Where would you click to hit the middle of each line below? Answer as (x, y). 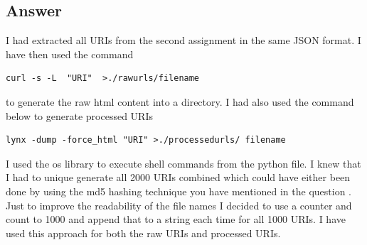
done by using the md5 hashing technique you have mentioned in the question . (179, 191)
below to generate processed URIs (79, 115)
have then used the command (70, 54)
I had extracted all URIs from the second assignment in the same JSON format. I (183, 40)
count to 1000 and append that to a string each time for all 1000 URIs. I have (176, 219)
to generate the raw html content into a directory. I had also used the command (180, 101)
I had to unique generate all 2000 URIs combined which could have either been (178, 177)
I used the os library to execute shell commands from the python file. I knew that (183, 163)
